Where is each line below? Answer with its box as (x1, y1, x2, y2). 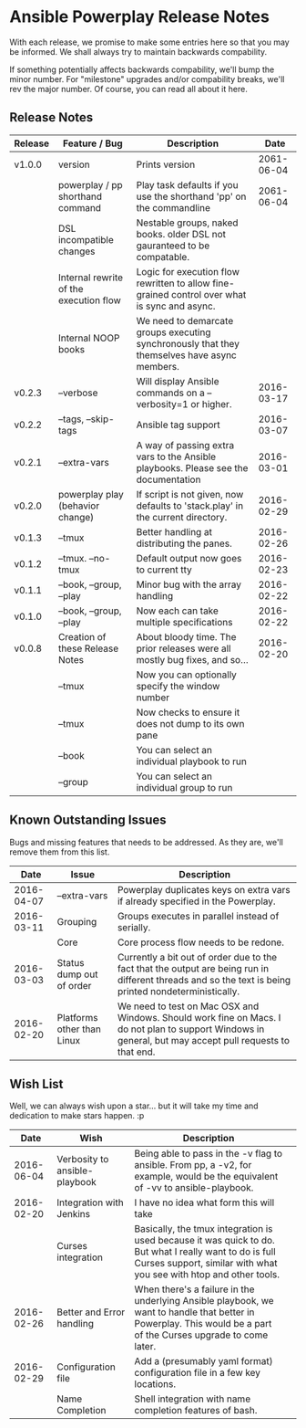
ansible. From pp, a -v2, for (134, 1159, 252, 1171)
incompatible (57, 233, 114, 246)
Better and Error (56, 1306, 126, 1318)
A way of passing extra (136, 438, 235, 451)
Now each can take (136, 604, 219, 617)
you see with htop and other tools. (134, 1268, 280, 1281)
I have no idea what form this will (134, 1196, 275, 1209)
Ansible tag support (136, 418, 220, 431)
